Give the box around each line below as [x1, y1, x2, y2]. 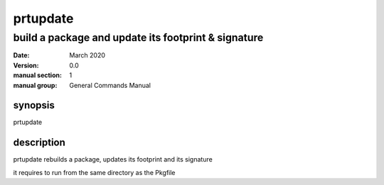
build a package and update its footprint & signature [13, 31, 264, 44]
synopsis [13, 99, 55, 111]
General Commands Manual [69, 81, 151, 89]
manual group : [13, 81, 58, 89]
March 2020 [69, 51, 106, 60]
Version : [13, 61, 39, 69]
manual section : [13, 71, 62, 79]
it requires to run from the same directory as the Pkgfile [13, 168, 176, 176]
